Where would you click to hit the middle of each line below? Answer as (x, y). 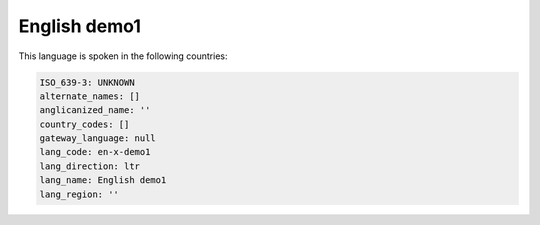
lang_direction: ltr (89, 166)
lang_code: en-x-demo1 (95, 152)
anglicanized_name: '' (95, 110)
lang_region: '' (79, 194)
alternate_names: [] (89, 96)
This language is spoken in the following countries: (123, 56)
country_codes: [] (84, 124)
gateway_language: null (98, 138)
